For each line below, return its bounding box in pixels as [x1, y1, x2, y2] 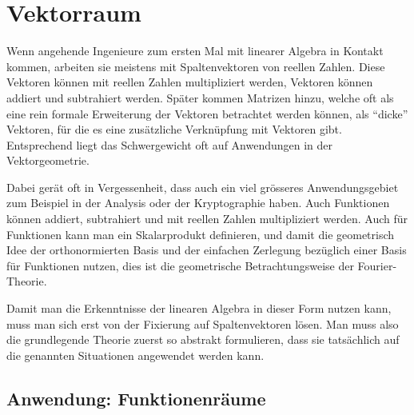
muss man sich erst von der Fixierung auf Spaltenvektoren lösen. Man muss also [6, 315, 399, 332]
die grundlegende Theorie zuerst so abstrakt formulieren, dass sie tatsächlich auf [6, 331, 400, 348]
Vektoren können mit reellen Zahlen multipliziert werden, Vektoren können [6, 74, 373, 90]
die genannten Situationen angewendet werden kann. [6, 346, 265, 363]
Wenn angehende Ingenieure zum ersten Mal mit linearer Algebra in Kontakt [6, 42, 384, 59]
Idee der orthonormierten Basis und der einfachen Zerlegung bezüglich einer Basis [6, 241, 407, 258]
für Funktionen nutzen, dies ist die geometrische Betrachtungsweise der [6, 257, 354, 273]
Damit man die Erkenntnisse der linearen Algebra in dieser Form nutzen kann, [6, 300, 392, 317]
